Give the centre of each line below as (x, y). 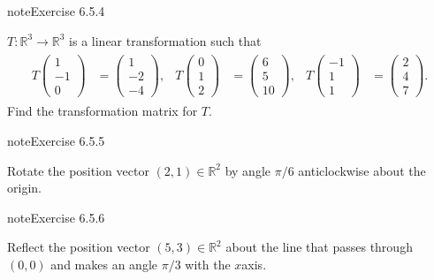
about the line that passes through (319, 247)
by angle (248, 170)
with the (208, 264)
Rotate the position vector (78, 170)
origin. (24, 188)
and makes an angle (104, 264)
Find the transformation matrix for (103, 111)
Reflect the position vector (79, 247)
